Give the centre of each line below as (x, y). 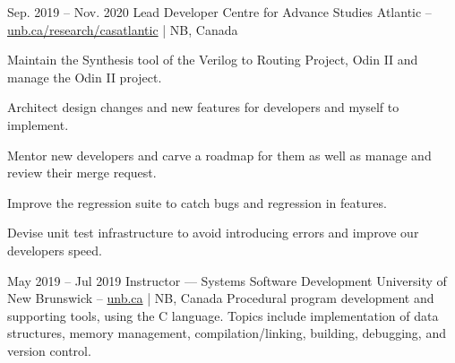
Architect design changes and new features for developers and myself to (203, 107)
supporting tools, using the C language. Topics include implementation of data (223, 315)
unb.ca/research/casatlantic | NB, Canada (123, 29)
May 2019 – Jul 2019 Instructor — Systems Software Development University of (227, 280)
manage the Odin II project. (85, 77)
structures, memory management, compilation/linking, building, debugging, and (227, 333)
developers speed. (55, 250)
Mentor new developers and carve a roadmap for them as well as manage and (219, 155)
